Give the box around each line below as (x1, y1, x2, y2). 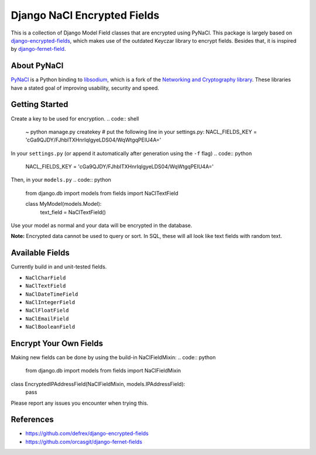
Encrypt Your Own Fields (11, 338, 104, 348)
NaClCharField (25, 274, 66, 281)
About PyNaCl (11, 61, 64, 71)
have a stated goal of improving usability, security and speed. (11, 84, 159, 91)
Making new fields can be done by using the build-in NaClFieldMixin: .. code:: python (11, 354, 216, 361)
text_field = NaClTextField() (40, 208, 107, 216)
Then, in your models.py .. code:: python (11, 176, 111, 184)
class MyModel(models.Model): (25, 201, 102, 208)
